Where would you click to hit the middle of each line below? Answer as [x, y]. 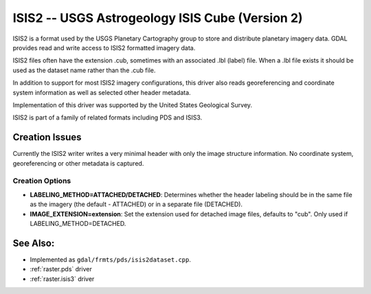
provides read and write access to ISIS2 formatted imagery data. [104, 47]
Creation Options [42, 181]
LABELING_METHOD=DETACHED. [78, 223]
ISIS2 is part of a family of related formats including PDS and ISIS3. [108, 117]
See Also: [34, 243]
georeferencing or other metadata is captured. [78, 163]
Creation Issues [47, 137]
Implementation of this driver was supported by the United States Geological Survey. [133, 105]
